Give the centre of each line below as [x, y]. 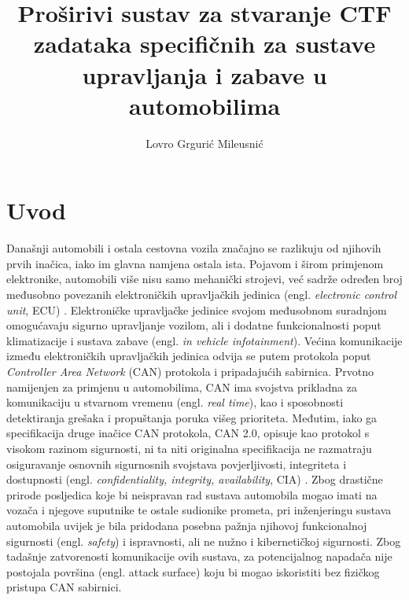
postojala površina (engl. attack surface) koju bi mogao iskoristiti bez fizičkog [193, 571]
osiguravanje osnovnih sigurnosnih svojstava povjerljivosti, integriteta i [177, 464]
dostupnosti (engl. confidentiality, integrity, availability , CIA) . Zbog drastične [195, 479]
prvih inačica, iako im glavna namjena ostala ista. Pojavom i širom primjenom [195, 263]
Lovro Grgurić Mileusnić [204, 143]
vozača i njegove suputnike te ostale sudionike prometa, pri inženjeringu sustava [199, 510]
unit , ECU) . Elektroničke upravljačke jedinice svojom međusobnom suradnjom [197, 309]
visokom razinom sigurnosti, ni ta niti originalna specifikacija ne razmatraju [189, 448]
